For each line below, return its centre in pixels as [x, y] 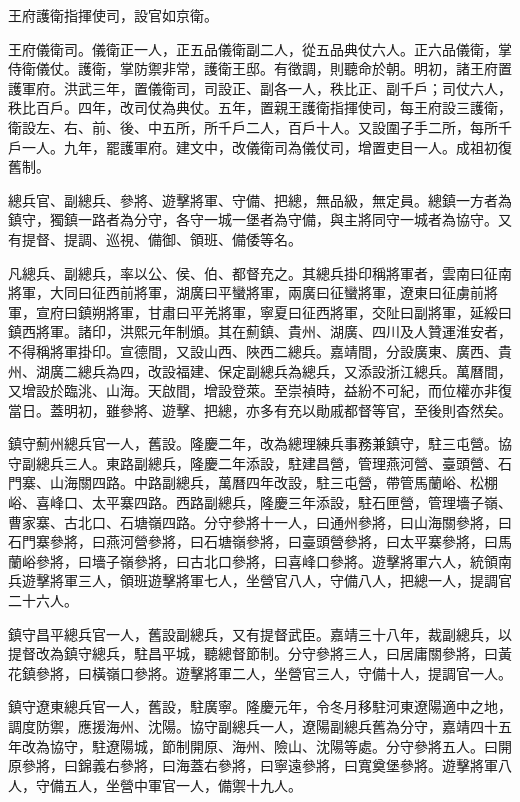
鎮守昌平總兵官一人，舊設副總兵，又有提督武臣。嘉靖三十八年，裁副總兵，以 [260, 633]
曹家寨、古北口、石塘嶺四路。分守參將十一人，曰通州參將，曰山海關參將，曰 [260, 521]
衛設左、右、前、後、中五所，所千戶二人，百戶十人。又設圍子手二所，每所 [253, 126]
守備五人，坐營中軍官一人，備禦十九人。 [168, 784]
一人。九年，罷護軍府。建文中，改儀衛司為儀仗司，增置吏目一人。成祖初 [259, 146]
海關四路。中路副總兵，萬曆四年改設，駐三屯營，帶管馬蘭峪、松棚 [280, 482]
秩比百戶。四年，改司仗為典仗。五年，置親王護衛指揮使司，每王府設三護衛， [260, 107]
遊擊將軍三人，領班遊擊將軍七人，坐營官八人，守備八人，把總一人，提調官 [266, 580]
